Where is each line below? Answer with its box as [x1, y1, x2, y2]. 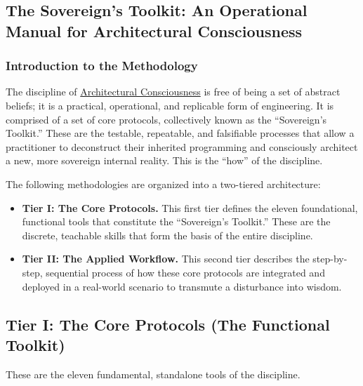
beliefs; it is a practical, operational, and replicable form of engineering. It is [6, 98, 334, 112]
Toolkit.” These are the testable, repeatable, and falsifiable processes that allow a [6, 126, 355, 140]
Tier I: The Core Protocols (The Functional [6, 313, 330, 335]
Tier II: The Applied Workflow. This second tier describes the [22, 251, 310, 266]
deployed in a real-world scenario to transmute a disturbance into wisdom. [22, 279, 342, 293]
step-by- [312, 251, 348, 266]
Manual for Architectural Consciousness [6, 20, 303, 41]
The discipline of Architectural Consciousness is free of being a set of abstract [6, 84, 341, 99]
